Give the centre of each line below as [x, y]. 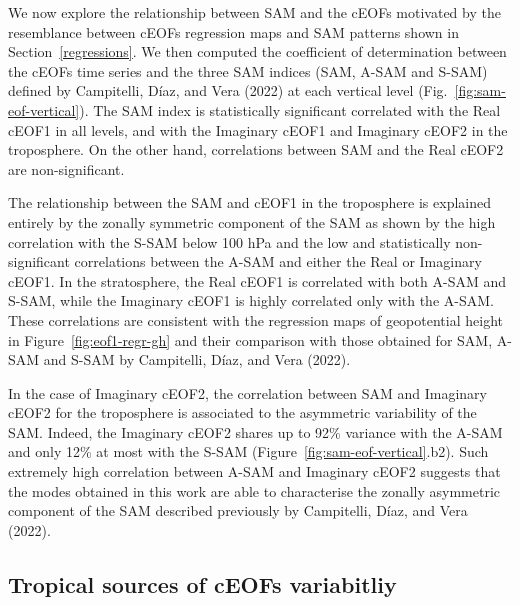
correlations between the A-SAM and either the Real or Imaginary [278, 261]
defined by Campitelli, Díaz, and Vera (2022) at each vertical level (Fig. [228, 90]
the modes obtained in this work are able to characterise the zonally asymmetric [254, 490]
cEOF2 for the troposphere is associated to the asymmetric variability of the [242, 412]
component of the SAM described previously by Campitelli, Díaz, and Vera [238, 510]
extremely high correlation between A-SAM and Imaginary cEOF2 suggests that [254, 471]
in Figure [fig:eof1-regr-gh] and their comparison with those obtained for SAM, [250, 339]
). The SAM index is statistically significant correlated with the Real [290, 109]
